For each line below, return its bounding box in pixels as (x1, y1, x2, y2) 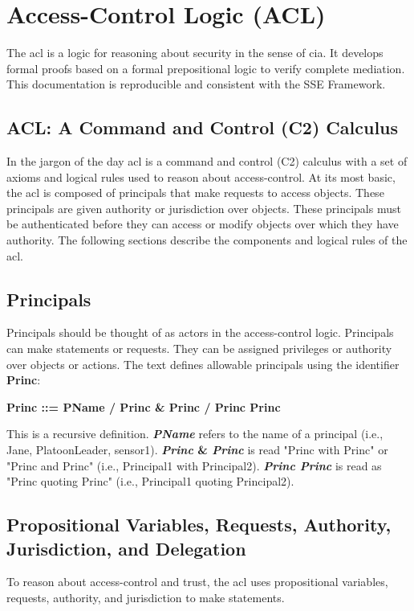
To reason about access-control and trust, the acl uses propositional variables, (6, 573, 388, 590)
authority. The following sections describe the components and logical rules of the (6, 232, 408, 248)
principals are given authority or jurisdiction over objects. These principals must (6, 199, 401, 216)
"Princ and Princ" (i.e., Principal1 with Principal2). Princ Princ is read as (6, 457, 382, 474)
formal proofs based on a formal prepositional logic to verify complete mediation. (6, 59, 405, 76)
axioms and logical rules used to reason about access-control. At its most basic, (6, 168, 396, 185)
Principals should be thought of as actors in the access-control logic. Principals (6, 324, 394, 341)
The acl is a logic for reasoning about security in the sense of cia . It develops (6, 44, 384, 61)
